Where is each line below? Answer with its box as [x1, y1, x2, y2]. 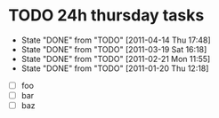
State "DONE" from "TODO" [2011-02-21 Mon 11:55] [20, 53, 211, 64]
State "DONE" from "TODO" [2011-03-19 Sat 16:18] [20, 43, 207, 54]
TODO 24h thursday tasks [8, 5, 205, 26]
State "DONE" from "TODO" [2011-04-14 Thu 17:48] [20, 35, 211, 45]
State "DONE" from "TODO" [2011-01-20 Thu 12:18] [20, 63, 209, 74]
